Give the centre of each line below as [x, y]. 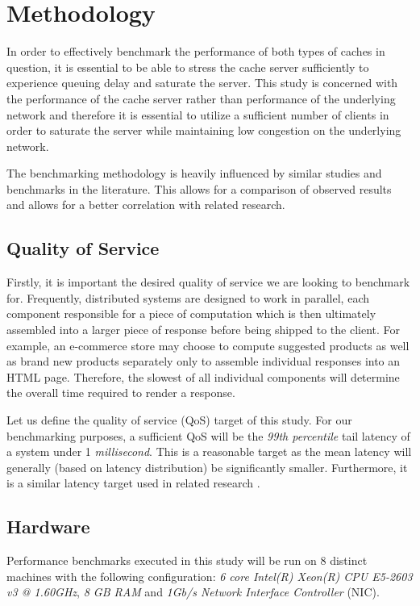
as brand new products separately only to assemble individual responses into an [204, 361]
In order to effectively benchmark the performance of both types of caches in [196, 51]
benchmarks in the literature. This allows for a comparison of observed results [199, 188]
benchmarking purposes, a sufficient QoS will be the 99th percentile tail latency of [208, 435]
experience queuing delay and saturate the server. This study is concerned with [202, 83]
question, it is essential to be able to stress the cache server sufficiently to [188, 67]
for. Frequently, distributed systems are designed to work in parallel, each [188, 297]
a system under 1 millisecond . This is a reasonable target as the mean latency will [209, 451]
